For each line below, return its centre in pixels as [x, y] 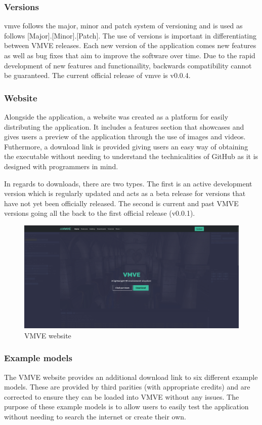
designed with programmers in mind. [61, 166]
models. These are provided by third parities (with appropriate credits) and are [127, 387]
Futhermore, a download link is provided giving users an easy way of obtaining [126, 146]
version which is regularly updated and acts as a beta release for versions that [125, 193]
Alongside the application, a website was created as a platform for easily [116, 117]
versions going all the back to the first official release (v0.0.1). [100, 213]
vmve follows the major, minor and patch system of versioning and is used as [123, 26]
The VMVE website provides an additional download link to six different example [131, 377]
